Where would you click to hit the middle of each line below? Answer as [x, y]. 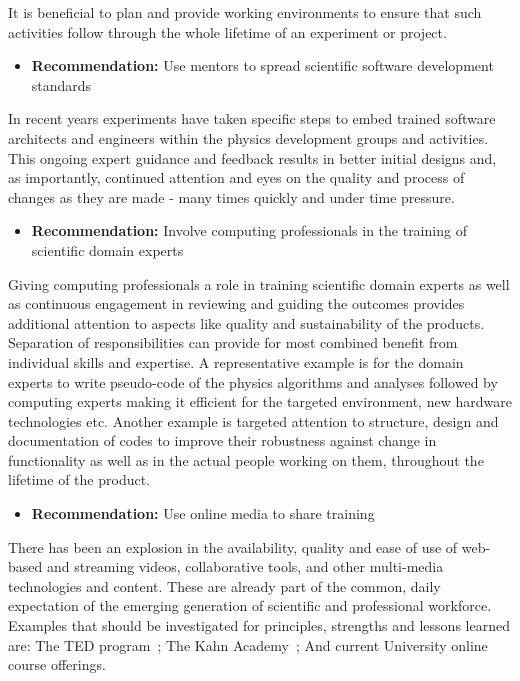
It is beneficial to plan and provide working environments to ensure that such [245, 12]
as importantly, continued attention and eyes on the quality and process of [236, 177]
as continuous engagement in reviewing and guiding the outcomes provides [236, 303]
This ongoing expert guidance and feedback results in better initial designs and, [252, 157]
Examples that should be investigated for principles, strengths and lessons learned [259, 625]
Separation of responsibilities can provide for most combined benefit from [233, 342]
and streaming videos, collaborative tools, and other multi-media [245, 566]
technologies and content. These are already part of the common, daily [224, 585]
